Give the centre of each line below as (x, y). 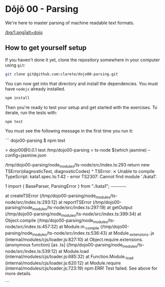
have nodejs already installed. (35, 89)
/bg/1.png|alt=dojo (24, 32)
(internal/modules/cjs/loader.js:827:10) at (47, 239)
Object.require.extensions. (116, 239)
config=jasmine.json (26, 155)
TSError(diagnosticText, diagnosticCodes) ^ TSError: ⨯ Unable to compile (80, 171)
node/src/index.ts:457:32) (32, 227)
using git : (15, 65)
